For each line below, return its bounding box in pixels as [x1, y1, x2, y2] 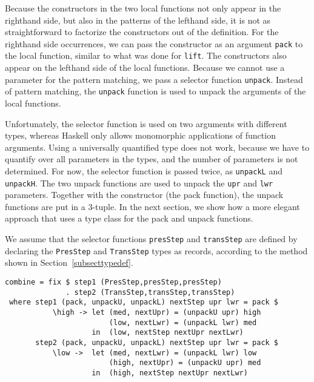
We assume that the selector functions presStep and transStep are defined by [5, 232, 298, 245]
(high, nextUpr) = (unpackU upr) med [109, 358, 261, 367]
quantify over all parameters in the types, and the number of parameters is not [5, 153, 298, 165]
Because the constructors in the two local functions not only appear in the [5, 2, 281, 14]
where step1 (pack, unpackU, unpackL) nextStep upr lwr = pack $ [9, 298, 279, 307]
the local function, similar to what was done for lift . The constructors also [5, 49, 287, 62]
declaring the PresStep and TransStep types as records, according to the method [5, 244, 308, 257]
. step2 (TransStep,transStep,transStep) [65, 288, 235, 297]
